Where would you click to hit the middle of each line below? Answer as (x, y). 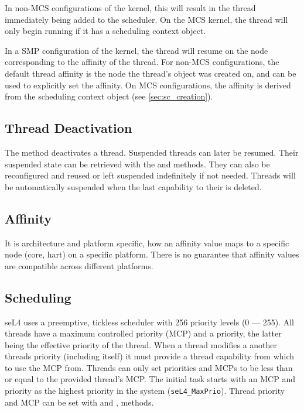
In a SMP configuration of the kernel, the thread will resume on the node (136, 50)
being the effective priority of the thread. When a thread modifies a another (141, 344)
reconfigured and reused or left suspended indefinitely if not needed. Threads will (150, 175)
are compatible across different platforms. (79, 265)
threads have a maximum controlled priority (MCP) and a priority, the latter (143, 333)
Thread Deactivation (69, 128)
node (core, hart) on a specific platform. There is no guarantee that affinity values (152, 254)
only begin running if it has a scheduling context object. (105, 31)
